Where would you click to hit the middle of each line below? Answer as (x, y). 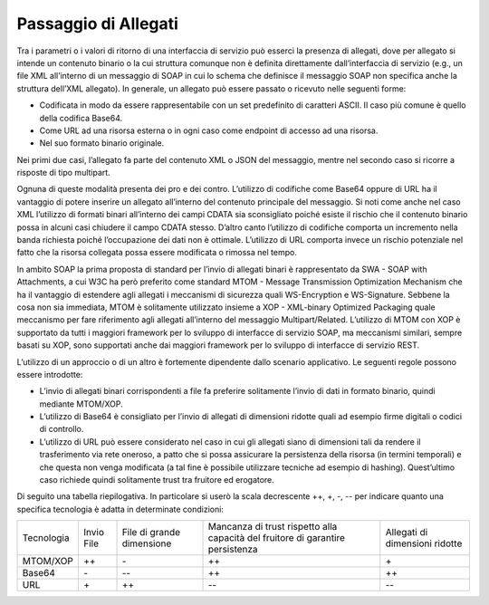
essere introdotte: (50, 374)
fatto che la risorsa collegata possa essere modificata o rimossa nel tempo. (157, 253)
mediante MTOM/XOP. (81, 404)
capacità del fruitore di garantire (277, 538)
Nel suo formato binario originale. (102, 143)
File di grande (151, 533)
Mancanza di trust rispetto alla (273, 527)
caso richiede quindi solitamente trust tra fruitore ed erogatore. (157, 480)
